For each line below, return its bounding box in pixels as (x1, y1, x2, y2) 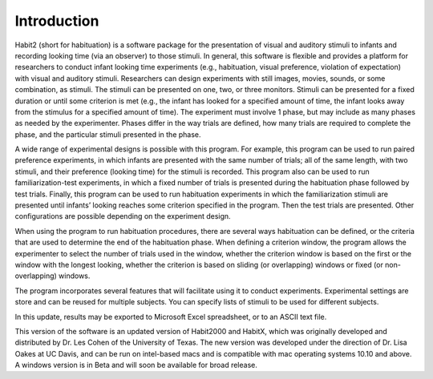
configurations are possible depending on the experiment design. (14, 212, 232, 221)
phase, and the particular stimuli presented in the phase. (14, 129, 201, 139)
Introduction (14, 12, 99, 30)
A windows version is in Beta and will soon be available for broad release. (14, 361, 258, 370)
